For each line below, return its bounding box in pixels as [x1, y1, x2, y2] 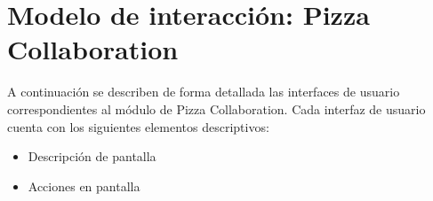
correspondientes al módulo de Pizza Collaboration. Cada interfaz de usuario [7, 99, 426, 118]
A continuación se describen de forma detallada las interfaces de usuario [7, 82, 400, 101]
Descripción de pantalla [28, 147, 156, 166]
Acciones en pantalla [28, 176, 140, 195]
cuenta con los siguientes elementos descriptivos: [7, 117, 269, 135]
